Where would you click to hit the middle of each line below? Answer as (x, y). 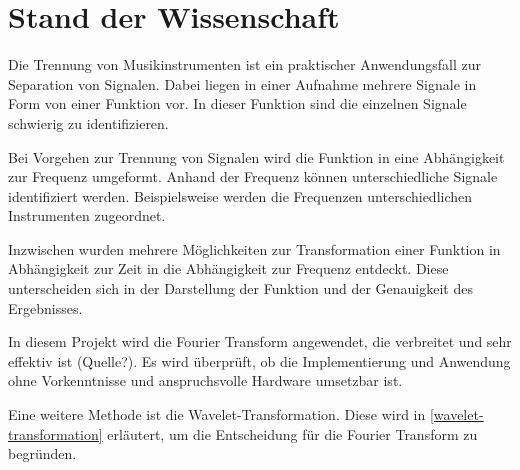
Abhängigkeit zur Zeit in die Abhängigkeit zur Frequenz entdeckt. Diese (228, 268)
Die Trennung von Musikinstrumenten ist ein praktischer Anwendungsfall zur (244, 64)
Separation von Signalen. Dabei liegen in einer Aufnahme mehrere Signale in (242, 83)
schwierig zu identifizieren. (88, 122)
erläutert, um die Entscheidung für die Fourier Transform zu (292, 433)
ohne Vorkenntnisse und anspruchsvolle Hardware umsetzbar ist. (205, 380)
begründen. (42, 453)
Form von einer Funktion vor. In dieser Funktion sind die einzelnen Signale (237, 103)
